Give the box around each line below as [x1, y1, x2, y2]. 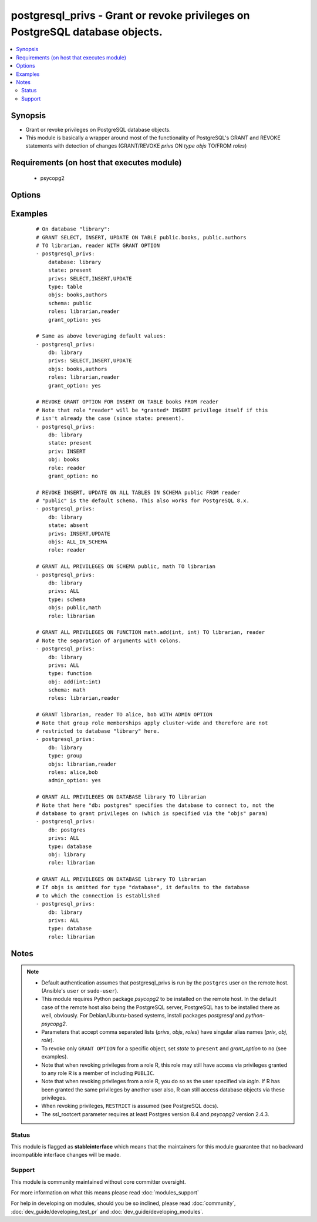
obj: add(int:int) [48, 678, 102, 685]
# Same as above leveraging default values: [36, 333, 167, 339]
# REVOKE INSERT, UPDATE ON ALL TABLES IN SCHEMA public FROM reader [36, 489, 241, 496]
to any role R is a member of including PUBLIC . [41, 1069, 155, 1076]
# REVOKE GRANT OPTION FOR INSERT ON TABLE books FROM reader [36, 399, 219, 405]
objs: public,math [48, 605, 102, 611]
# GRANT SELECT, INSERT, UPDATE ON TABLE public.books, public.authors [36, 234, 247, 241]
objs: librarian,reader [48, 760, 117, 767]
